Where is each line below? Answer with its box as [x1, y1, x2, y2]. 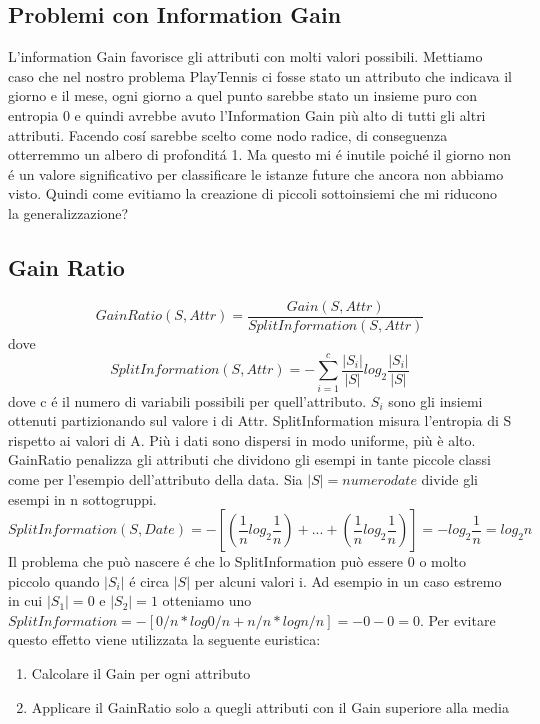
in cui [8, 590, 43, 611]
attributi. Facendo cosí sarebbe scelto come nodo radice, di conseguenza [8, 124, 448, 145]
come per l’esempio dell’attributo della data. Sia [8, 468, 303, 489]
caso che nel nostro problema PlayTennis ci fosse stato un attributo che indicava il [8, 65, 512, 86]
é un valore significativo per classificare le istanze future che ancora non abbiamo [8, 163, 504, 184]
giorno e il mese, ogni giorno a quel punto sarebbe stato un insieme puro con [8, 85, 478, 106]
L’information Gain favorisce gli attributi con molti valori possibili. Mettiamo [8, 46, 483, 67]
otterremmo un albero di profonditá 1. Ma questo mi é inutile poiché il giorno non [8, 144, 512, 165]
